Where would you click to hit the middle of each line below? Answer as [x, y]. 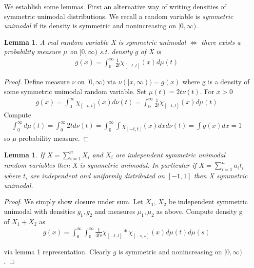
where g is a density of [216, 82]
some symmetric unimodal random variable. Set [75, 91]
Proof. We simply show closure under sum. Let [74, 201]
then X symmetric [221, 176]
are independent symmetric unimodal [171, 154]
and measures [115, 211]
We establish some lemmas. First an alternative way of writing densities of [115, 6]
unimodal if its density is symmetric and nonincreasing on [90, 26]
